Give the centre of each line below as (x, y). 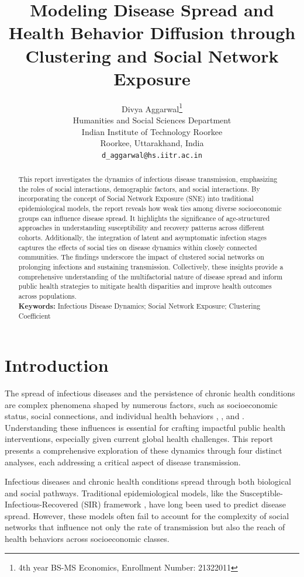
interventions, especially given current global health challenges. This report (139, 439)
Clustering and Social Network (152, 55)
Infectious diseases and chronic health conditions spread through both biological (148, 481)
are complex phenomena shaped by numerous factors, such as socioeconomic (141, 404)
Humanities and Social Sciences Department (152, 120)
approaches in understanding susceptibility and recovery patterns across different (141, 228)
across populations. (47, 296)
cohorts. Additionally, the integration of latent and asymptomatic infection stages (142, 238)
